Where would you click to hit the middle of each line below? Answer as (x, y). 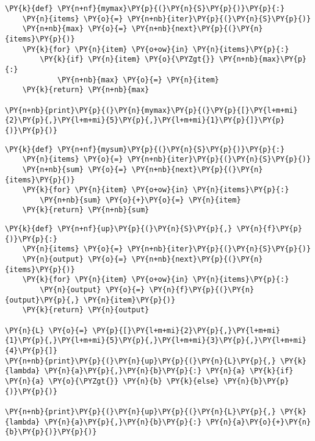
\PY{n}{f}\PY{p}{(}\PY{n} (202, 290)
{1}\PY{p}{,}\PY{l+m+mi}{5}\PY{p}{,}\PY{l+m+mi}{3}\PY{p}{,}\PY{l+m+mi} (156, 341)
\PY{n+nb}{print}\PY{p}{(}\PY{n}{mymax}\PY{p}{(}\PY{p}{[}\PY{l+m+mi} (151, 110)
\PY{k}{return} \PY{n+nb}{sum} (86, 210)
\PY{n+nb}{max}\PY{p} (262, 59)
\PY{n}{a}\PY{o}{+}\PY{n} (259, 422)
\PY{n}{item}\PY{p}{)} (129, 300)
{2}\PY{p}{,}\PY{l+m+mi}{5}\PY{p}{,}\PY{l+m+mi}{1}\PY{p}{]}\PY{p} (145, 120)
